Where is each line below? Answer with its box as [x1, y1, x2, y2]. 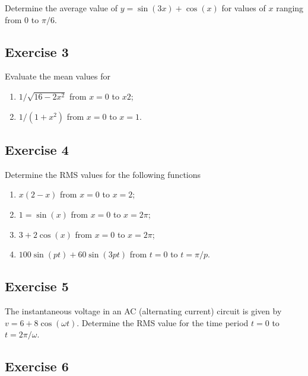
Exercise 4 [5, 140, 69, 158]
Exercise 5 [5, 277, 69, 295]
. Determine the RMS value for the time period [77, 316, 249, 329]
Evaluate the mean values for [5, 70, 111, 82]
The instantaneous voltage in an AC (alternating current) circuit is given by [5, 304, 282, 317]
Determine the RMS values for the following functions [5, 168, 201, 180]
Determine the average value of [5, 2, 118, 14]
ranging [276, 2, 304, 14]
